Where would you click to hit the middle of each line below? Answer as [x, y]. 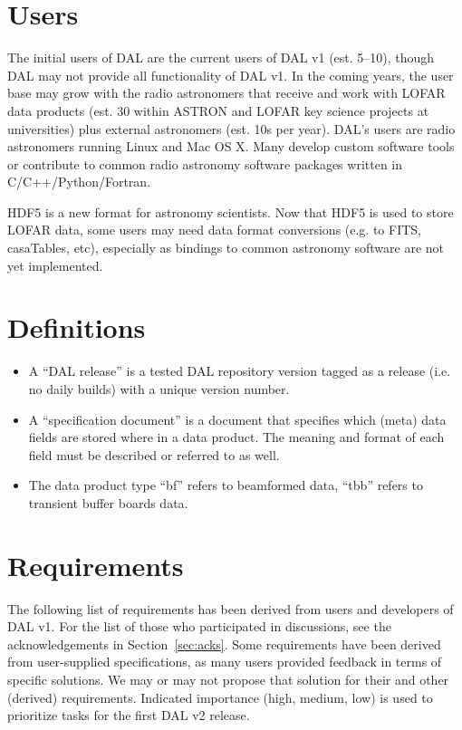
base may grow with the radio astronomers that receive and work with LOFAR [226, 93]
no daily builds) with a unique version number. [159, 388]
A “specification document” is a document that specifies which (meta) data [237, 419]
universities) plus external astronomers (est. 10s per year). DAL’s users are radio [231, 128]
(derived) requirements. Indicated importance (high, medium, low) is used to [220, 697]
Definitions [77, 327]
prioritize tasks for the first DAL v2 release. [129, 715]
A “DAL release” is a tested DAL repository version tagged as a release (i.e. [240, 371]
